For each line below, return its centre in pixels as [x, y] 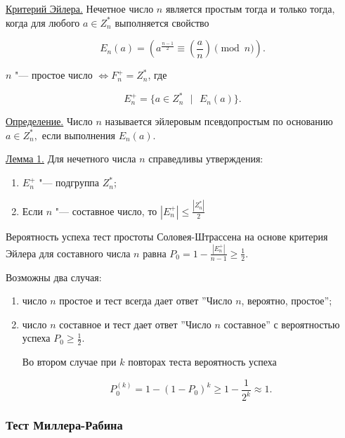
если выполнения [78, 135]
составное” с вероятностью [282, 324]
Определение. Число [49, 121]
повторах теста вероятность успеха [202, 362]
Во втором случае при [69, 362]
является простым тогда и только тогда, [250, 8]
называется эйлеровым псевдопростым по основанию [219, 121]
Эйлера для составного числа [68, 253]
